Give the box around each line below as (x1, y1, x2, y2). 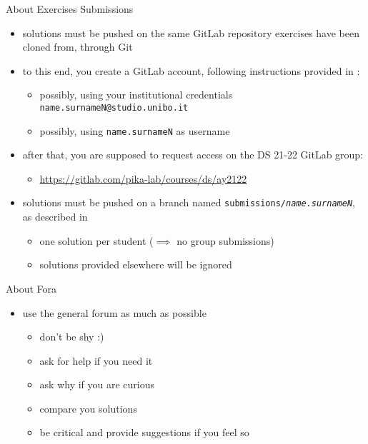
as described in (22, 209, 88, 224)
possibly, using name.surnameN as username (39, 123, 230, 138)
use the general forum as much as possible (22, 305, 207, 320)
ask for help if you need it (39, 353, 153, 368)
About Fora (6, 281, 57, 296)
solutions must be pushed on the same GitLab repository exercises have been (22, 25, 359, 40)
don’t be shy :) (39, 329, 104, 344)
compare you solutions (39, 400, 137, 415)
